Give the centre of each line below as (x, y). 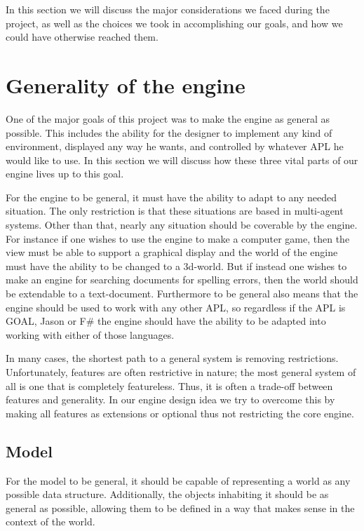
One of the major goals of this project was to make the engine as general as (168, 118)
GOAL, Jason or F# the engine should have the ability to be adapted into (166, 321)
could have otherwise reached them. (82, 37)
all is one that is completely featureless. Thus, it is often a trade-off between (169, 385)
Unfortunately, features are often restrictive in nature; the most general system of (181, 372)
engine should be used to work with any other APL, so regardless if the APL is (176, 307)
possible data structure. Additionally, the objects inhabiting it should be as (167, 494)
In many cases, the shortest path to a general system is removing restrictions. (172, 358)
